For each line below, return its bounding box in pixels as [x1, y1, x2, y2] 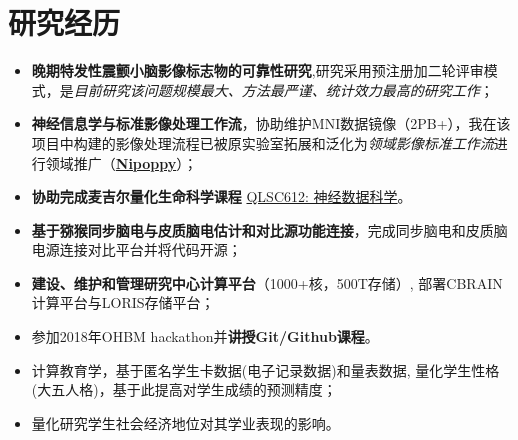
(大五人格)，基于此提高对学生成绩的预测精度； [31, 379, 337, 400]
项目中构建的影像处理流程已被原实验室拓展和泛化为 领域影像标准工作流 [31, 132, 494, 153]
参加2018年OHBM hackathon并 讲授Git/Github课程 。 [31, 326, 379, 347]
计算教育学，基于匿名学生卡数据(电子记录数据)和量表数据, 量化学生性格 [31, 359, 500, 380]
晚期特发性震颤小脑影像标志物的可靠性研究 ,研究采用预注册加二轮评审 [31, 60, 484, 81]
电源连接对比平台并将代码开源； [31, 239, 242, 260]
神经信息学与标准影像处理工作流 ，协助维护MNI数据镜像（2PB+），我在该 [31, 113, 511, 134]
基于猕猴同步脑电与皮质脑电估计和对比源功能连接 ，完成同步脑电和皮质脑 [31, 219, 508, 240]
